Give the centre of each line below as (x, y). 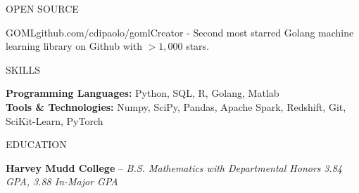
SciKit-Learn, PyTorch (55, 120)
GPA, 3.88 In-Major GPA (62, 181)
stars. (198, 46)
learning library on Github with (74, 46)
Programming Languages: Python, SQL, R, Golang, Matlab (143, 93)
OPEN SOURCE (42, 8)
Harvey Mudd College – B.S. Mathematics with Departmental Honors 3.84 (174, 167)
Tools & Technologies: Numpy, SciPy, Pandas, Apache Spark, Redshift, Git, (176, 106)
